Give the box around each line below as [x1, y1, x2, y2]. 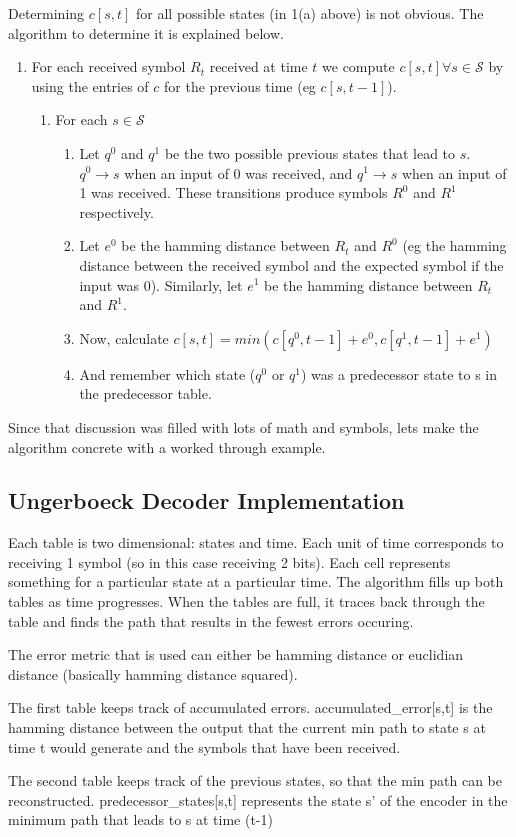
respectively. [79, 201, 154, 222]
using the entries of [31, 75, 149, 96]
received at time [209, 56, 308, 77]
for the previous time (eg [164, 75, 316, 96]
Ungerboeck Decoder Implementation [8, 485, 405, 516]
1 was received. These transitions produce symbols [79, 182, 388, 203]
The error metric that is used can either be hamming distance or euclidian [8, 644, 464, 665]
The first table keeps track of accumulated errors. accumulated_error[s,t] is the [8, 697, 493, 718]
